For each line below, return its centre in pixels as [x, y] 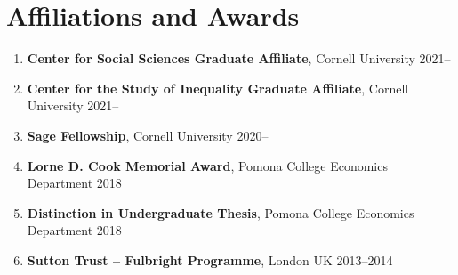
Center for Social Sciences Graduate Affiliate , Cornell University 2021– [239, 58]
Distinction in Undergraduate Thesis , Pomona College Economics [221, 212]
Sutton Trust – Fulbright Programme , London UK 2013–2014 [210, 259]
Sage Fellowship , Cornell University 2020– [148, 135]
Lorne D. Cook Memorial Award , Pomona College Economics [207, 165]
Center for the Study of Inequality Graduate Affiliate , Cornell [218, 88]
